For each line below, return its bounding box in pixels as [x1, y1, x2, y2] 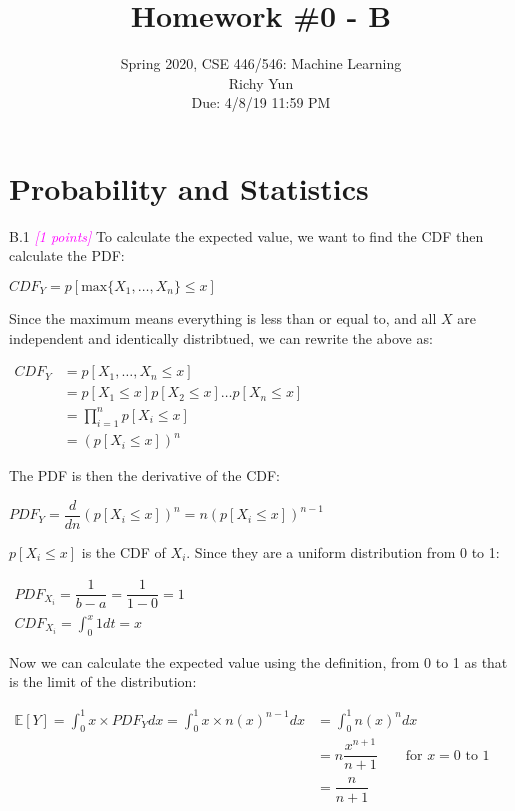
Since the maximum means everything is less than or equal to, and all [9, 308, 437, 329]
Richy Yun [228, 72, 294, 93]
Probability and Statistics [9, 167, 369, 208]
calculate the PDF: [9, 245, 125, 266]
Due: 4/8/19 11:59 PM [191, 92, 331, 113]
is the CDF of [81, 541, 166, 562]
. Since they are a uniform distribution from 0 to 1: [186, 541, 500, 562]
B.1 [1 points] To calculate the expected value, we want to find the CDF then [9, 225, 484, 246]
